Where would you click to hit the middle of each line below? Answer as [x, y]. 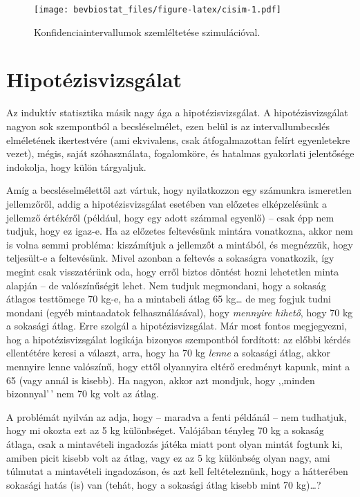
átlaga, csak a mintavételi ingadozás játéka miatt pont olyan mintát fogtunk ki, [174, 444]
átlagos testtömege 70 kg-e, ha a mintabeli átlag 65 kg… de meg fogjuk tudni [169, 299]
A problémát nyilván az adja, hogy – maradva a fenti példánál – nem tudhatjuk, [177, 416]
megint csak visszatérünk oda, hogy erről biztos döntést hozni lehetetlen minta [173, 271]
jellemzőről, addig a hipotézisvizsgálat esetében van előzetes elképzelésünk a [167, 203]
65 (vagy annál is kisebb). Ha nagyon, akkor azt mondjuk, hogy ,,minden [161, 380]
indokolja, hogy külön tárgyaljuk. [76, 166]
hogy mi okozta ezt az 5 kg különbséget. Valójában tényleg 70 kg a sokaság [165, 430]
